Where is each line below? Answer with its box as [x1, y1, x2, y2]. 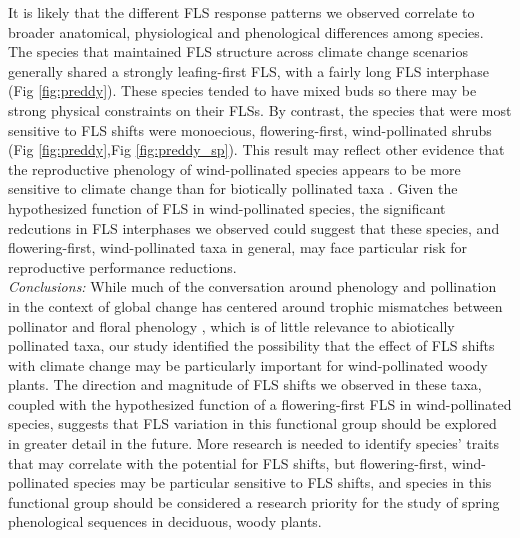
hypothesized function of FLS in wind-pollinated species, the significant [8, 197, 446, 218]
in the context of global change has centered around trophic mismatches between [8, 295, 503, 316]
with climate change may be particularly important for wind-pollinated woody [8, 354, 488, 375]
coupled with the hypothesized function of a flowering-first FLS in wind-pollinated [8, 393, 512, 414]
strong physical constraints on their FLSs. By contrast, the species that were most [8, 99, 512, 120]
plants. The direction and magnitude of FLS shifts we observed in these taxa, [8, 374, 482, 395]
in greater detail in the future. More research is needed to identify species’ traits [8, 433, 500, 454]
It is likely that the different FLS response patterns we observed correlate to [8, 2, 475, 22]
